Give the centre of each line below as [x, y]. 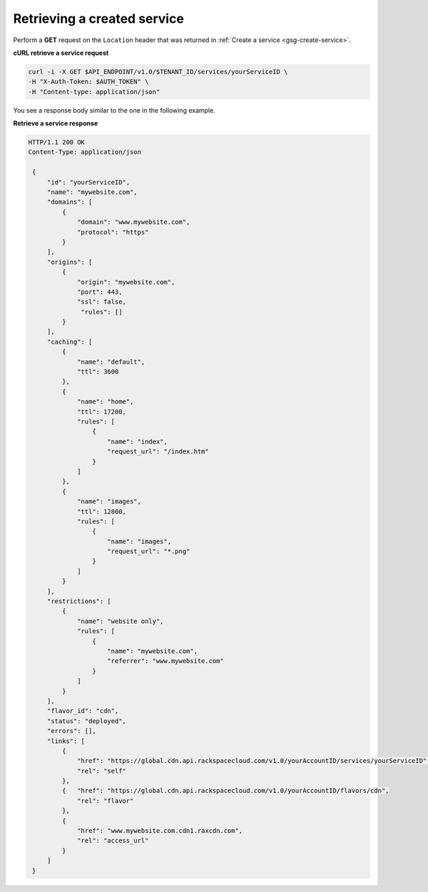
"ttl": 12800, [102, 511]
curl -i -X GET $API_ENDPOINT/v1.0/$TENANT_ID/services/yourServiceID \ [158, 72]
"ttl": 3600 [98, 372]
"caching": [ [70, 342]
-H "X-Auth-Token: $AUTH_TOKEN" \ [88, 82]
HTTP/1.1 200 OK [57, 142]
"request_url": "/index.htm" [158, 452]
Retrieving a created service [99, 19]
